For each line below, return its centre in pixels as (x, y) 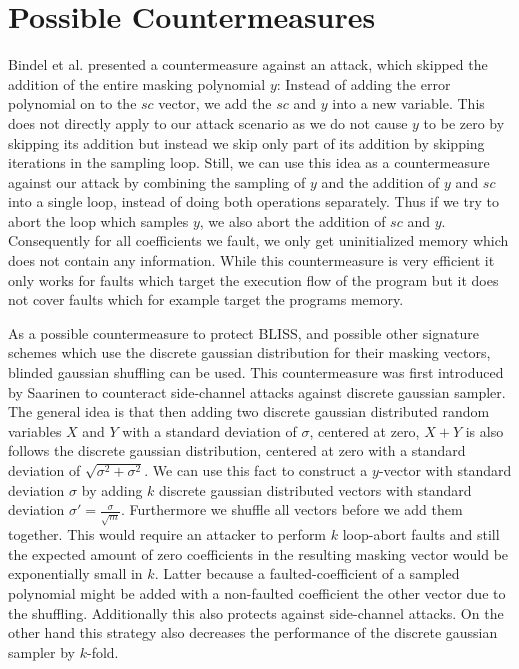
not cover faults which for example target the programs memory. (206, 299)
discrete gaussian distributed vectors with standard (315, 489)
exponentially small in (75, 573)
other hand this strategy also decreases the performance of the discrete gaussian (253, 632)
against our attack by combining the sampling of (157, 181)
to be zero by (464, 122)
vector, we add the (215, 103)
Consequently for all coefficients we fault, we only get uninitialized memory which (258, 240)
